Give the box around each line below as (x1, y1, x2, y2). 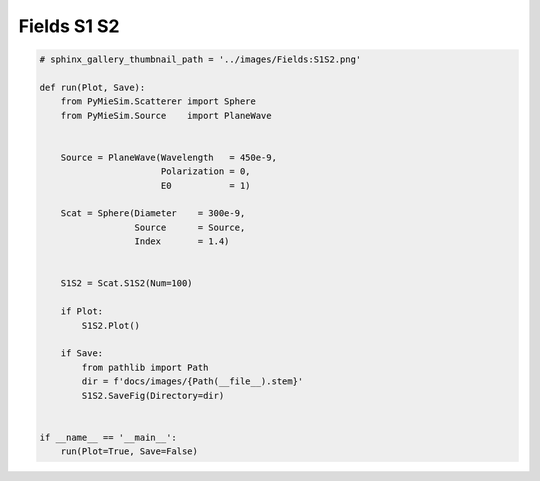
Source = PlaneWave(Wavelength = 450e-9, (60, 151, 277, 163)
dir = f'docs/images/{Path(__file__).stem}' (81, 376, 304, 387)
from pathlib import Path (81, 361, 209, 373)
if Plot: (60, 306, 104, 317)
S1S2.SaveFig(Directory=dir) (81, 390, 225, 401)
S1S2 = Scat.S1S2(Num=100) (60, 278, 194, 289)
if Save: (60, 348, 104, 359)
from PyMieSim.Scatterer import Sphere (60, 96, 257, 107)
